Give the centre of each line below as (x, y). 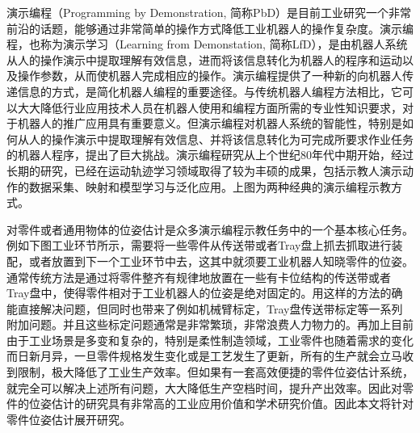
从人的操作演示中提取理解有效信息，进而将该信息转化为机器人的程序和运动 (204, 59)
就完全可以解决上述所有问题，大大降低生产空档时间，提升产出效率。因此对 (204, 387)
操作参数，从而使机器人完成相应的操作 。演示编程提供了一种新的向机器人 (210, 76)
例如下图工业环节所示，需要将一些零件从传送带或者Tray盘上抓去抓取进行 (199, 245)
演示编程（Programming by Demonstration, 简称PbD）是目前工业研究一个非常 (209, 12)
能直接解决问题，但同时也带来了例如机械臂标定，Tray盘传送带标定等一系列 (205, 308)
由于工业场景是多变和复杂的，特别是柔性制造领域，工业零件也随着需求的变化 (210, 340)
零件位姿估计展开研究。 (69, 419)
